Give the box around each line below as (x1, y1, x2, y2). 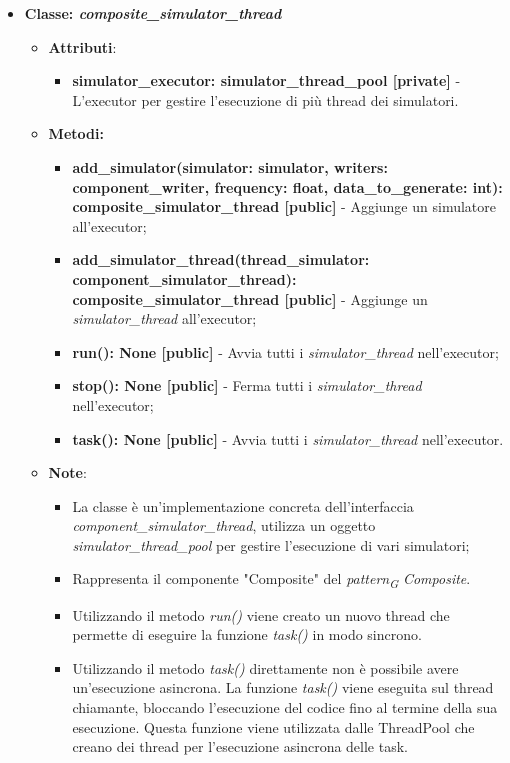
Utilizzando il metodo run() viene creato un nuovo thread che (72, 604, 450, 625)
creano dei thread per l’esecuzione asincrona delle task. (72, 736, 408, 757)
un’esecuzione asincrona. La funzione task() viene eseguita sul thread (72, 677, 494, 698)
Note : (48, 462, 87, 483)
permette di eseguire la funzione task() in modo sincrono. (72, 624, 422, 645)
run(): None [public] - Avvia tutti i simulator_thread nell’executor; (72, 341, 499, 362)
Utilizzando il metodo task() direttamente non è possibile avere (72, 657, 459, 678)
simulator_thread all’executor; (72, 308, 257, 329)
